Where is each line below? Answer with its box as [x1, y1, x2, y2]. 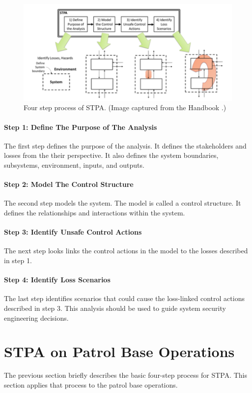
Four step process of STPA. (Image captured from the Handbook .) [24, 102, 226, 113]
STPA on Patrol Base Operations [4, 341, 235, 362]
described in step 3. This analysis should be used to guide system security [4, 302, 226, 313]
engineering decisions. [4, 312, 69, 323]
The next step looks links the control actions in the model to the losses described [4, 245, 248, 256]
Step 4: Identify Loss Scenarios [4, 274, 111, 285]
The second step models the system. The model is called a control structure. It [4, 198, 241, 208]
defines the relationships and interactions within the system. [4, 208, 185, 217]
